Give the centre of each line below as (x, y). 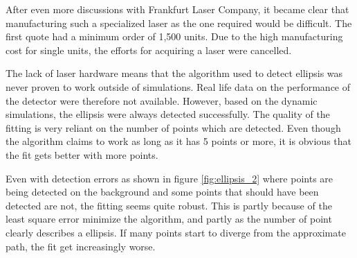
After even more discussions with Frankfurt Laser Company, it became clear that (177, 9)
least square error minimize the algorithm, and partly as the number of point (169, 219)
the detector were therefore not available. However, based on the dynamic (162, 100)
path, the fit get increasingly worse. (81, 246)
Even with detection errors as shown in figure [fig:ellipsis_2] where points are (170, 178)
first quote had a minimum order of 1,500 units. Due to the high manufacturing (174, 36)
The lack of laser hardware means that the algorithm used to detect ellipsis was (174, 73)
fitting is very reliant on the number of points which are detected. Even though (173, 127)
